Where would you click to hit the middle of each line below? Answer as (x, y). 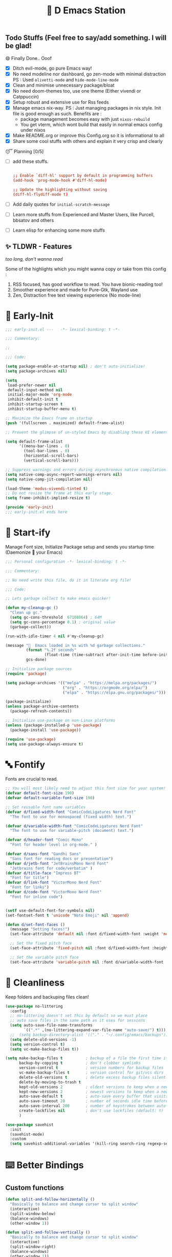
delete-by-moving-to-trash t (50, 1082)
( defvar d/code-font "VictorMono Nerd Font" (53, 892)
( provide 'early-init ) (29, 507)
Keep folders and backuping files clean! (47, 997)
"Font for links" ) (30, 887)
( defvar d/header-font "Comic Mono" (44, 840)
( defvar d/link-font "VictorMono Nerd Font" (53, 883)
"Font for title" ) (30, 878)
